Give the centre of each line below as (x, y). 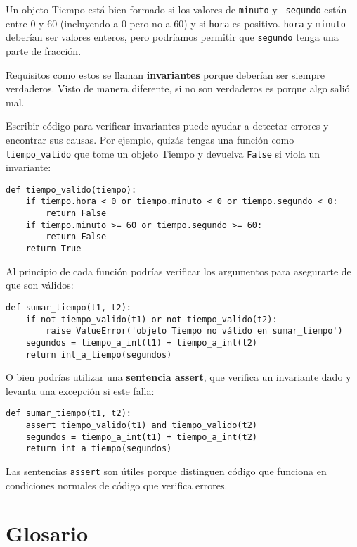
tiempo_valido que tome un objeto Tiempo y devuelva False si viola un (163, 153)
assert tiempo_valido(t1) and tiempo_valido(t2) (141, 426)
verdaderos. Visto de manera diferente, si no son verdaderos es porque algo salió (178, 88)
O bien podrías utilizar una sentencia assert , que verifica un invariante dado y (178, 377)
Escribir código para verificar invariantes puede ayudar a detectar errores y (167, 126)
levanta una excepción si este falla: (80, 390)
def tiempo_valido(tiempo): (71, 190)
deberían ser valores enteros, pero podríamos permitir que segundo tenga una (172, 37)
